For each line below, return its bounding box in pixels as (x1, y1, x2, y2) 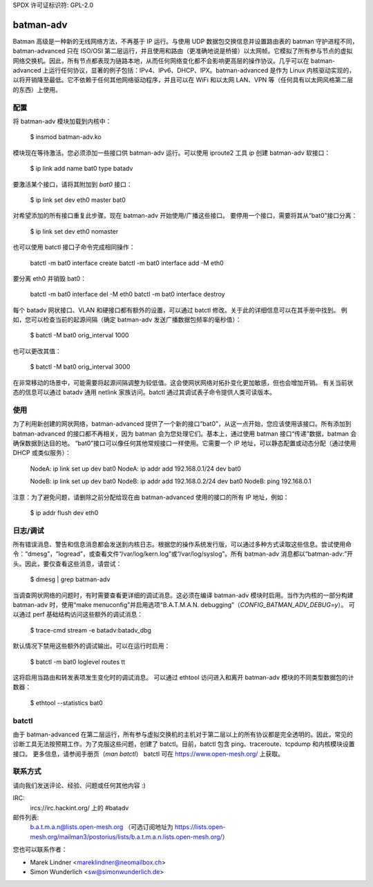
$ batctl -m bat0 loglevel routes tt (30, 657, 126, 666)
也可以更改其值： (12, 346, 61, 355)
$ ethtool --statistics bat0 (30, 698, 103, 707)
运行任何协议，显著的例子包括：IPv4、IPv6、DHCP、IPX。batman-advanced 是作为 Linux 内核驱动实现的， (48, 66, 356, 75)
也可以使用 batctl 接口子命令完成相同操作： (12, 243, 135, 252)
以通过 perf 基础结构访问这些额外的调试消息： (12, 610, 144, 619)
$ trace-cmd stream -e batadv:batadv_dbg (30, 626, 152, 634)
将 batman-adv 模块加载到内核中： (12, 118, 112, 125)
